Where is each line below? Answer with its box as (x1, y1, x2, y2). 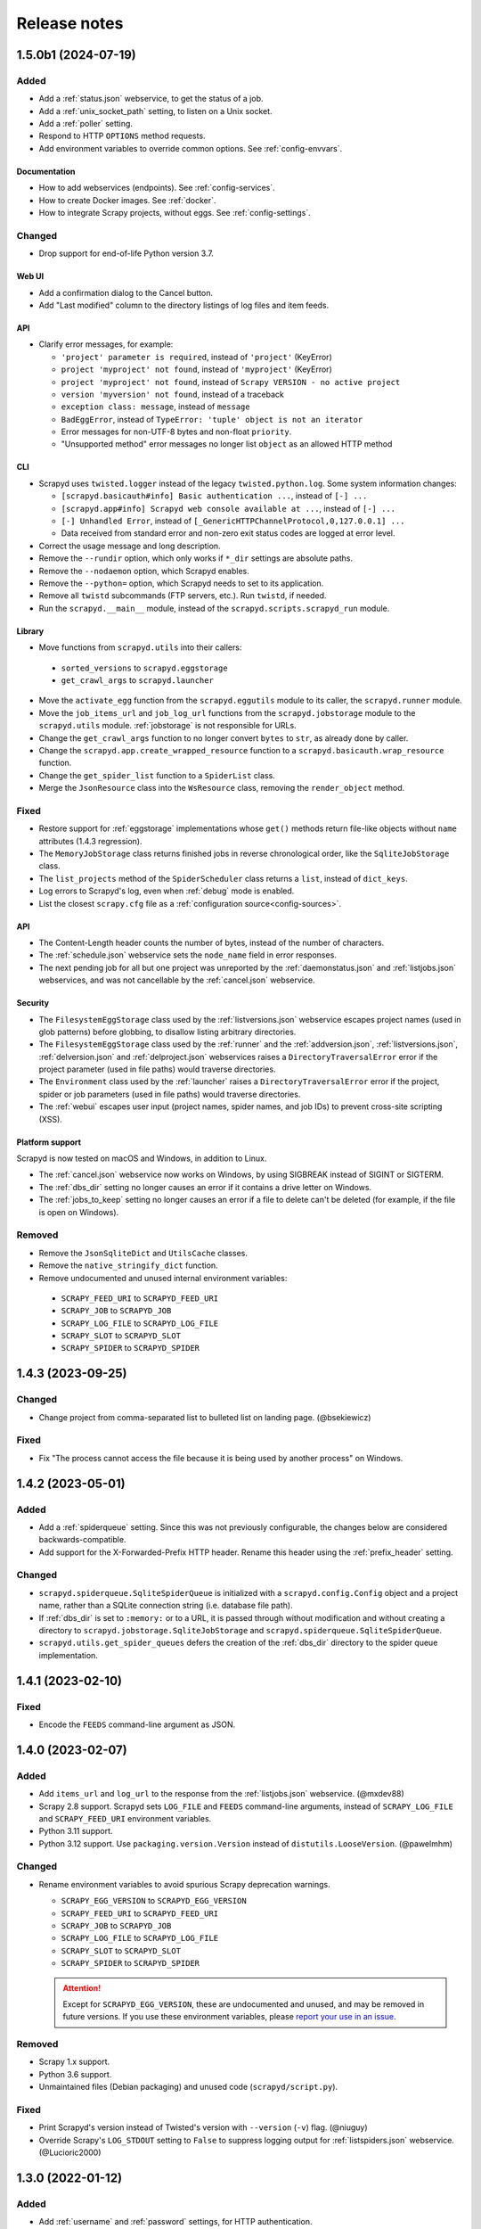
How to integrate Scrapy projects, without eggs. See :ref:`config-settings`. (38, 208, 311, 218)
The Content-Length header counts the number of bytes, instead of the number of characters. (38, 937, 385, 948)
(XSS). (38, 1114, 62, 1124)
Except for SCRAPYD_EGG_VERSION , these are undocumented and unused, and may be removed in (62, 1998, 425, 2010)
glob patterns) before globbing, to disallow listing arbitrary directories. (38, 1026, 297, 1037)
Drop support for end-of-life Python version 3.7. (38, 248, 214, 259)
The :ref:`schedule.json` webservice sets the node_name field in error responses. (38, 950, 338, 960)
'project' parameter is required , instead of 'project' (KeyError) (61, 351, 333, 362)
